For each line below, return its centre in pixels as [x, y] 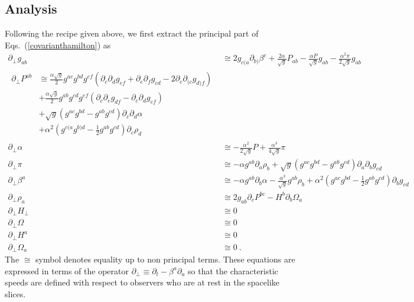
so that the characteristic [233, 270]
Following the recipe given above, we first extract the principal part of [132, 33]
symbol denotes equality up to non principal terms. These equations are [165, 259]
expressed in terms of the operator [67, 270]
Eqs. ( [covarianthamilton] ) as [58, 45]
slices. [15, 293]
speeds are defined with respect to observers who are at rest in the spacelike [142, 282]
